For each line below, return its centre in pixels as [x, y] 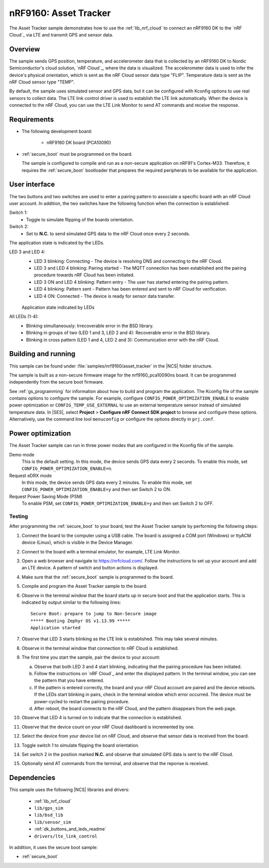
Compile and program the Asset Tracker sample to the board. [85, 586]
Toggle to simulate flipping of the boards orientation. [80, 219]
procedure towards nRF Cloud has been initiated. [84, 275]
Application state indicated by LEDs [58, 308]
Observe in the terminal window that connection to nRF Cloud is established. [100, 648]
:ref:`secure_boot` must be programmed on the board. [77, 154]
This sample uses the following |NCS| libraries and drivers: [69, 790]
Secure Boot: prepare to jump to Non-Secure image [94, 614]
